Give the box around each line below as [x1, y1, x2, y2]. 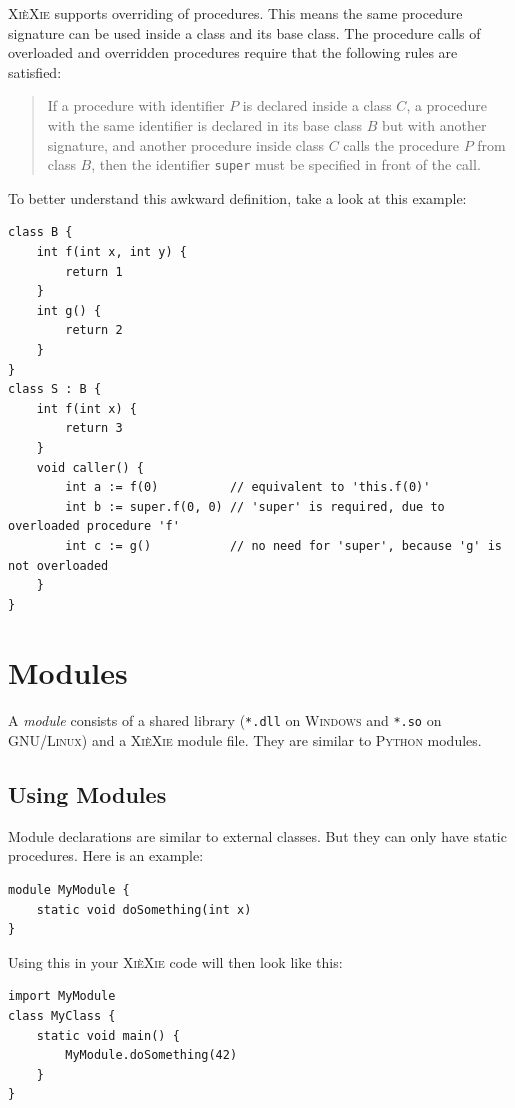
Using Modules [8, 779, 167, 810]
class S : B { [8, 382, 102, 397]
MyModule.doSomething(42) [65, 1048, 238, 1063]
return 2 [65, 323, 123, 338]
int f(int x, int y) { [36, 245, 187, 259]
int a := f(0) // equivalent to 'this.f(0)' [65, 480, 431, 495]
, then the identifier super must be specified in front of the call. [91, 154, 481, 175]
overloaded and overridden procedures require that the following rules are [8, 42, 458, 63]
